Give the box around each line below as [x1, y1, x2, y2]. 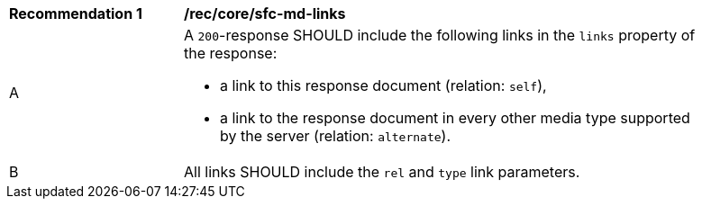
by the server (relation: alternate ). [220, 127, 451, 145]
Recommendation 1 [9, 4, 142, 22]
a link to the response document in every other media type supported [220, 109, 690, 127]
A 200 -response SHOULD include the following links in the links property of [184, 26, 696, 44]
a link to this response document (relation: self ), [220, 76, 547, 94]
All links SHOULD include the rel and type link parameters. [184, 163, 580, 181]
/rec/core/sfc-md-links [184, 4, 346, 22]
